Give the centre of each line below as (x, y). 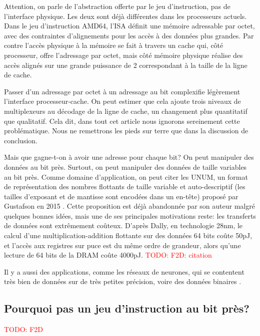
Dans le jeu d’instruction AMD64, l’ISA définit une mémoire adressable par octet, (129, 26)
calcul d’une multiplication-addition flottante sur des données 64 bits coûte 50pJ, (128, 235)
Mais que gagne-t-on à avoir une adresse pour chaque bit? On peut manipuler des (129, 157)
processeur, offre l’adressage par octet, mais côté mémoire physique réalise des (123, 55)
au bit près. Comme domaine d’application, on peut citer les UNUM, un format (126, 176)
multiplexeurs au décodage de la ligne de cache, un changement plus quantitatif (126, 111)
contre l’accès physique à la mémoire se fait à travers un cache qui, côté (114, 45)
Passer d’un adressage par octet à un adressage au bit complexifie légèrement (122, 91)
